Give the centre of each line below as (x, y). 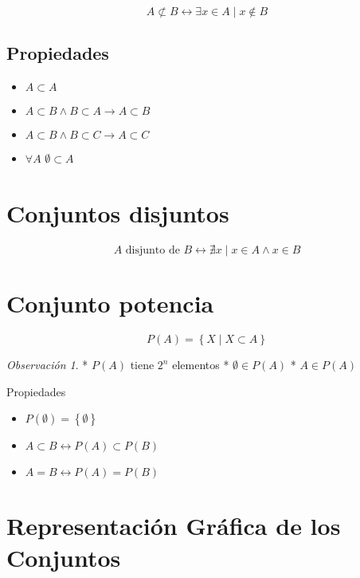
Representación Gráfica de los (174, 526)
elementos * (201, 365)
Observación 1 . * (47, 365)
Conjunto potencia (110, 303)
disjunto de (153, 250)
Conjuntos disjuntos (118, 212)
